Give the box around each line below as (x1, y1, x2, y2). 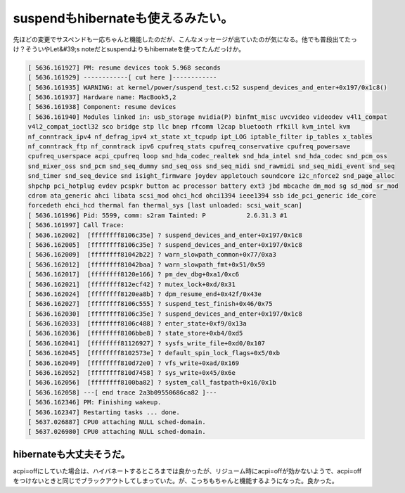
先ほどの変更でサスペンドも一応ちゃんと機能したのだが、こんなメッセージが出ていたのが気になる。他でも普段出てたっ (13, 35, 358, 44)
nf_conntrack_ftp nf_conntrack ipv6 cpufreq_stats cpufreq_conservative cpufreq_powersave (27, 143, 351, 151)
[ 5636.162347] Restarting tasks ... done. (27, 408, 181, 416)
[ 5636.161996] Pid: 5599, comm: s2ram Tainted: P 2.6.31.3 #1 (27, 211, 288, 219)
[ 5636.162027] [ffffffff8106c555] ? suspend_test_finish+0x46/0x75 (27, 300, 273, 308)
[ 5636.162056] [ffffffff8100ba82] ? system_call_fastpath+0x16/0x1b (27, 378, 277, 387)
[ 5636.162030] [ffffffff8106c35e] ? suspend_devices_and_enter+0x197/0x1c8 (27, 309, 302, 318)
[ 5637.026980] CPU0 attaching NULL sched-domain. (27, 428, 207, 436)
